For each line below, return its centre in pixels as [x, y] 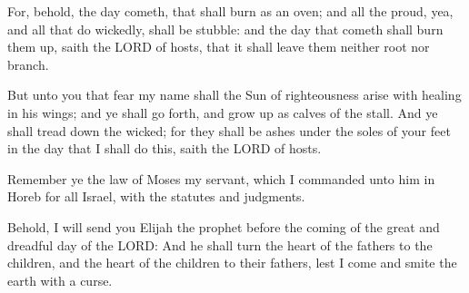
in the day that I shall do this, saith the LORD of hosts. [165, 148]
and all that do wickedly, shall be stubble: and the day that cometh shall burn [225, 29]
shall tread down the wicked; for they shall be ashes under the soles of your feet [229, 130]
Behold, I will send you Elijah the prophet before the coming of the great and [224, 226]
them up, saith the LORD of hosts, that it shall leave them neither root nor [219, 47]
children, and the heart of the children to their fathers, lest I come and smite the [232, 263]
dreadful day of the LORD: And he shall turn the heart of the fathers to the [220, 244]
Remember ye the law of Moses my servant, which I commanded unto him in [221, 178]
